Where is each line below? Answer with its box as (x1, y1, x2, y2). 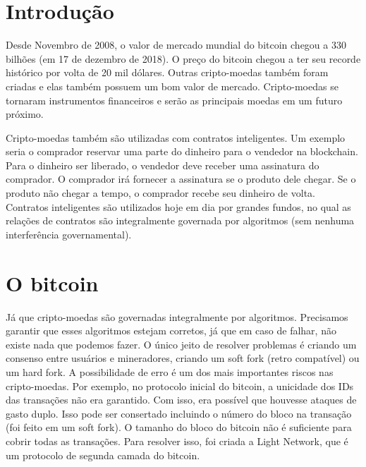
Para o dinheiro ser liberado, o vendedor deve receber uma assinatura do (6, 157, 319, 172)
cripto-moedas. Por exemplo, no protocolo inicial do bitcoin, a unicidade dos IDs (6, 378, 354, 393)
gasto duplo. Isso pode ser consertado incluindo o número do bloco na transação (6, 406, 352, 420)
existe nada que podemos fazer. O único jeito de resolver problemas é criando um (6, 336, 357, 351)
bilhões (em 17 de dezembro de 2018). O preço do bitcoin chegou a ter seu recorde (6, 51, 361, 66)
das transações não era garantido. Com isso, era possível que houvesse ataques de (6, 392, 357, 407)
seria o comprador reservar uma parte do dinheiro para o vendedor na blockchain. (6, 144, 358, 159)
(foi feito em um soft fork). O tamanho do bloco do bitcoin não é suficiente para (6, 420, 352, 435)
